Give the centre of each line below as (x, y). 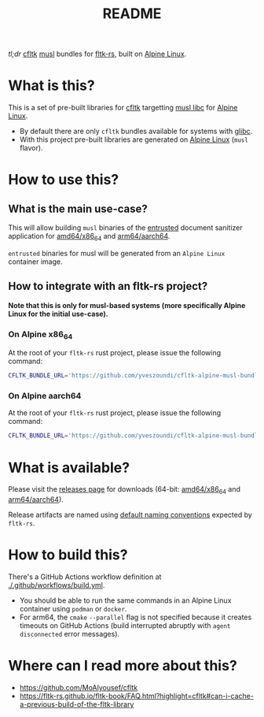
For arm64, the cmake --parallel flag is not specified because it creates (136, 617)
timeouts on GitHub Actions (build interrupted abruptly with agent (125, 626)
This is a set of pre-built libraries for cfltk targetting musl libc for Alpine (123, 108)
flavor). (31, 148)
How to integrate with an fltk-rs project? (108, 286)
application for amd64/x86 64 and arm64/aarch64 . (89, 237)
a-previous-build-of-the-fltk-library (77, 704)
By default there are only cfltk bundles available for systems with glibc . (136, 132)
